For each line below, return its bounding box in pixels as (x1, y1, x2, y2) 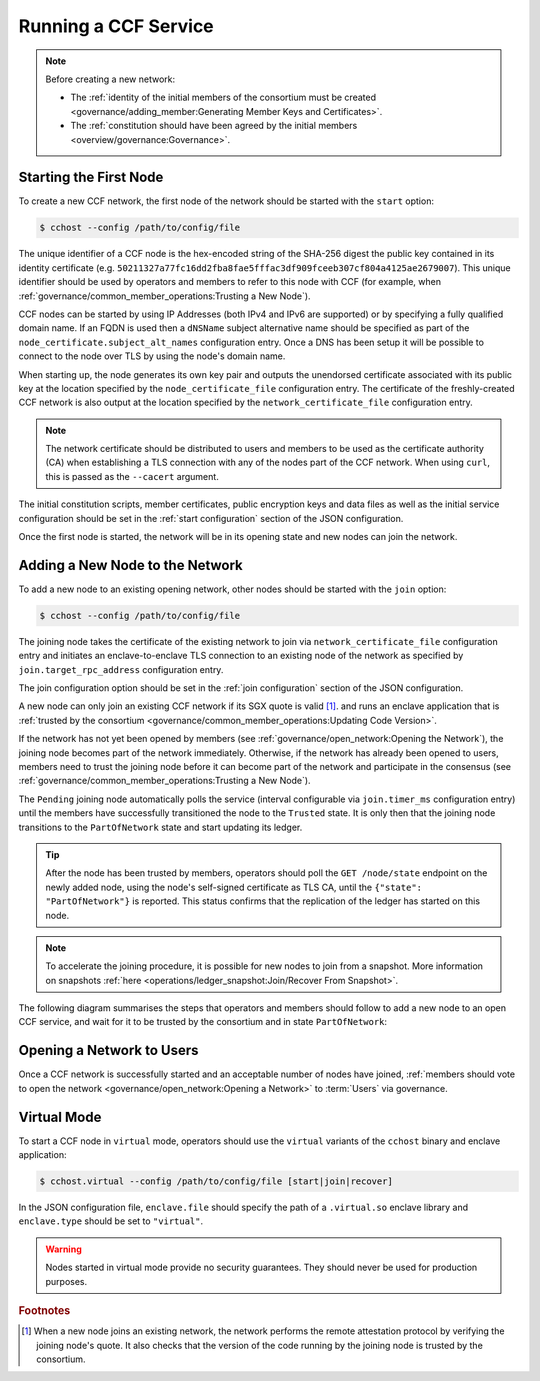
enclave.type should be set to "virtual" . (18, 1215, 204, 1227)
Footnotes (18, 1304, 71, 1317)
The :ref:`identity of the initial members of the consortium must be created (70, 91, 377, 104)
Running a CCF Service (18, 15, 214, 37)
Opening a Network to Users (18, 1042, 199, 1059)
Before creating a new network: (45, 73, 175, 85)
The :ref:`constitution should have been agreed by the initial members (70, 120, 358, 132)
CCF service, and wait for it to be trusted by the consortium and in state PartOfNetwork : (18, 1016, 388, 1028)
